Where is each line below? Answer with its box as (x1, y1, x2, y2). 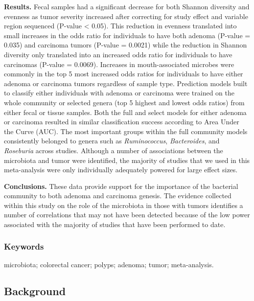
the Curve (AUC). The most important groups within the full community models (4, 126, 248, 136)
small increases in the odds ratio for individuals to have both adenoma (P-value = (4, 30, 251, 40)
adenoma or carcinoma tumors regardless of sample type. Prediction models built (4, 78, 248, 88)
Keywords (4, 240, 44, 252)
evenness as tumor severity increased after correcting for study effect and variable (4, 11, 248, 21)
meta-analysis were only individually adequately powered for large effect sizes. (4, 164, 238, 175)
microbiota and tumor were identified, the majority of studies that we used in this (4, 155, 250, 165)
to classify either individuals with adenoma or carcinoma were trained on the (4, 88, 234, 98)
